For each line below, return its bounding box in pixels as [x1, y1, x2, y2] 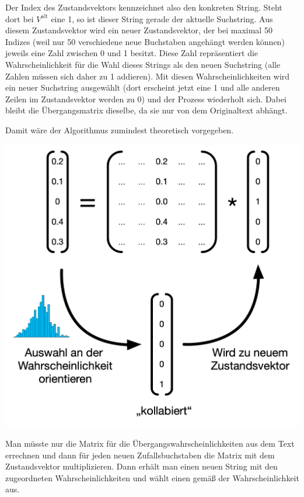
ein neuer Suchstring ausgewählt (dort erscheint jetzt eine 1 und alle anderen [5, 81, 280, 94]
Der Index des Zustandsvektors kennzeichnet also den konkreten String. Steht [5, 1, 282, 13]
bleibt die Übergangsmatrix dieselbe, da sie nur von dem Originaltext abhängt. [5, 104, 288, 116]
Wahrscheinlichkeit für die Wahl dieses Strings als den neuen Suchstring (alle [5, 58, 281, 70]
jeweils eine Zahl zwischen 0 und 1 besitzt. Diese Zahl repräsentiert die [5, 47, 258, 59]
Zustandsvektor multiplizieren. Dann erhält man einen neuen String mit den [5, 460, 278, 472]
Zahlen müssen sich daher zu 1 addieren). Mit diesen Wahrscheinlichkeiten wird [5, 70, 290, 82]
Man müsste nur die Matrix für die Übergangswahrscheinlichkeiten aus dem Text [5, 437, 295, 449]
